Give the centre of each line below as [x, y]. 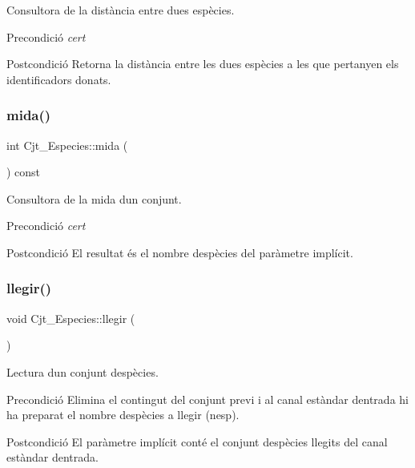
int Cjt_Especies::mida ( [67, 145]
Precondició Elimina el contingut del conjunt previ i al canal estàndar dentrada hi [207, 399]
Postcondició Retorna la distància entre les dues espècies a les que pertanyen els [203, 64]
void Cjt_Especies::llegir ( [71, 318]
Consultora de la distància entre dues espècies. [121, 10]
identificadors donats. [59, 79]
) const [24, 172]
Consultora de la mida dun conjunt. [94, 198]
